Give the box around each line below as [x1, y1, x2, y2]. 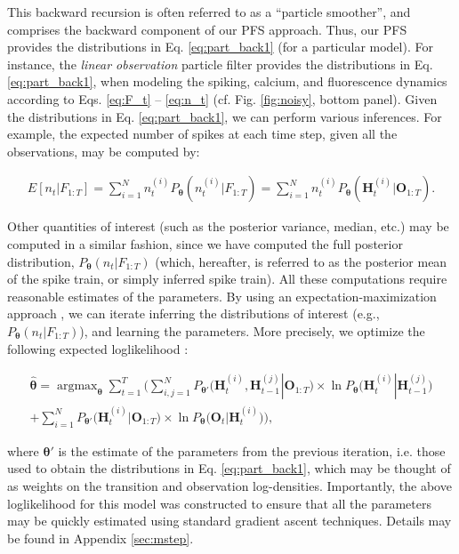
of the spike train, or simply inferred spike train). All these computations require [7, 269, 447, 288]
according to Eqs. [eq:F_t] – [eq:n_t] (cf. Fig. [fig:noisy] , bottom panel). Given [7, 89, 438, 108]
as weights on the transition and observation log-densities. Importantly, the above [7, 476, 452, 494]
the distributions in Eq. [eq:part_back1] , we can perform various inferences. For [7, 107, 442, 125]
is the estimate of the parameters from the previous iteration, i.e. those [58, 441, 446, 460]
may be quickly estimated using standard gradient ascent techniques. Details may [7, 511, 452, 530]
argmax [56, 380, 98, 393]
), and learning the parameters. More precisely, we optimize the [79, 321, 425, 340]
